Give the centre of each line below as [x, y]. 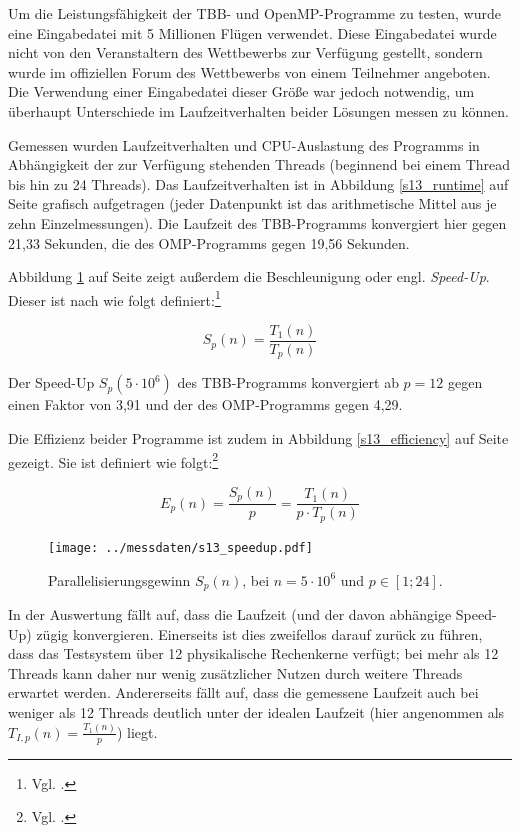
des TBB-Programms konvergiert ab [288, 382]
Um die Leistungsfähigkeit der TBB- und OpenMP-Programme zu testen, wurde [254, 13]
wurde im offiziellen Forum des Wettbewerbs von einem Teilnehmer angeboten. [249, 71]
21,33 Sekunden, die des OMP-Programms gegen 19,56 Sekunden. [209, 242]
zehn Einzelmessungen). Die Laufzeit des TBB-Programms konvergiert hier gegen [257, 222]
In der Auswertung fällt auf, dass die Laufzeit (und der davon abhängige [230, 613]
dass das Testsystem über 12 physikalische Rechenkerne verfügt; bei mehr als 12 [253, 653]
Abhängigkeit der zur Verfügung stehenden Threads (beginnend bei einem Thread [259, 164]
